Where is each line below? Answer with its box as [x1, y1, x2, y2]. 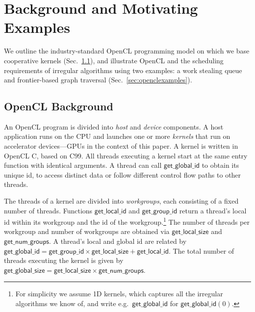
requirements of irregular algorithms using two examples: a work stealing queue [4, 65, 242, 75]
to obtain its [202, 160, 239, 170]
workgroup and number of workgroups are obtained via [4, 226, 170, 236]
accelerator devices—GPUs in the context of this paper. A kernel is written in [4, 141, 238, 151]
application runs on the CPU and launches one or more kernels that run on [4, 131, 230, 141]
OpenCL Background [4, 99, 113, 114]
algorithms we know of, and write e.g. [15, 298, 129, 309]
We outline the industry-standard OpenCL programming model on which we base [4, 46, 250, 56]
